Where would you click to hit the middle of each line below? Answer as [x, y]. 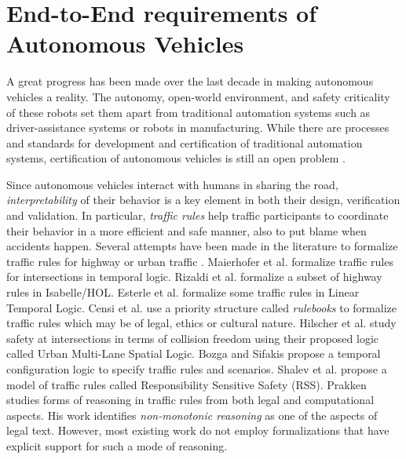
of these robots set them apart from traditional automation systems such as [188, 112]
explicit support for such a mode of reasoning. [117, 445]
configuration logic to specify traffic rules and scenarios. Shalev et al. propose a [197, 369]
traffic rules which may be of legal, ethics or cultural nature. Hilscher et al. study [201, 323]
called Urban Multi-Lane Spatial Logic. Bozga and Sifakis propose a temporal [194, 353]
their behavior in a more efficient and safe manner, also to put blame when [187, 230]
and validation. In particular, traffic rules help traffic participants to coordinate [198, 215]
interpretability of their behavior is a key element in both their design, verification [203, 200]
